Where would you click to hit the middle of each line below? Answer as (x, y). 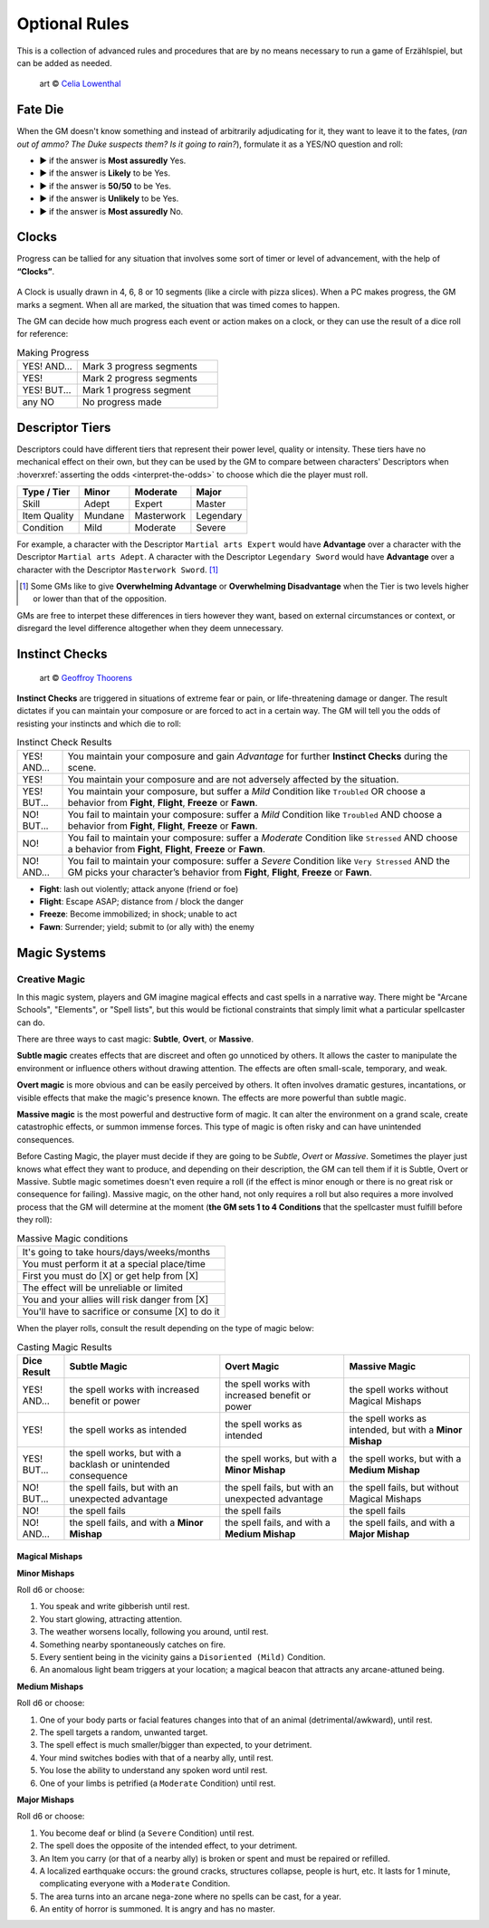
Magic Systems (62, 952)
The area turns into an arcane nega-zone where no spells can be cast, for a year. (190, 1896)
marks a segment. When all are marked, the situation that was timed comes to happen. (178, 304)
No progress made (122, 402)
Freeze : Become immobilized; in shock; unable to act (138, 914)
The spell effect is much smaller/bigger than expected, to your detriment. (176, 1745)
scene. (82, 767)
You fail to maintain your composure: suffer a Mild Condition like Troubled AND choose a (255, 814)
